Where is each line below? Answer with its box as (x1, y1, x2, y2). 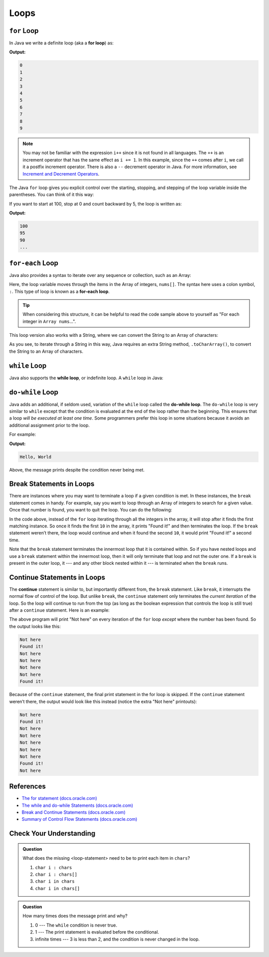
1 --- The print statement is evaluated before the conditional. (35, 929, 159, 935)
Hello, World (19, 454, 52, 460)
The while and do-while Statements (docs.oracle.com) (21, 802, 134, 808)
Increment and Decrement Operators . (22, 171, 100, 177)
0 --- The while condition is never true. (35, 922, 117, 928)
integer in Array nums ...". (22, 318, 76, 324)
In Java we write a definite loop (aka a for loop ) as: (9, 40, 114, 46)
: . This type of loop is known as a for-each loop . (9, 288, 110, 294)
